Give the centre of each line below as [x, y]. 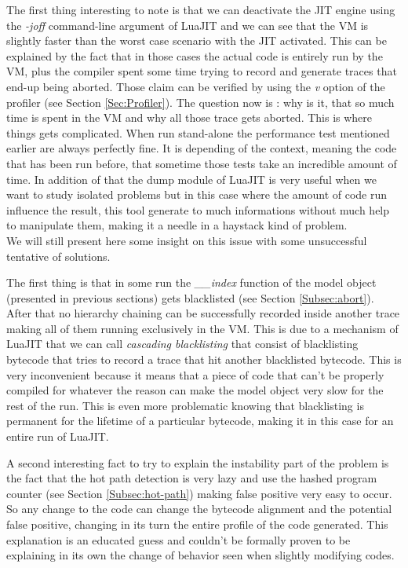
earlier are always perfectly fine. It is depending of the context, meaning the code [202, 148]
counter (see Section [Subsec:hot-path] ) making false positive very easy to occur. [199, 493]
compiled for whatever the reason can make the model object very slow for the [195, 390]
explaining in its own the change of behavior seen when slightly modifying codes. [200, 555]
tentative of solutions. [58, 256]
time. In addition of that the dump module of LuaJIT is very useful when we [191, 179]
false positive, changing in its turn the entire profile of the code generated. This [197, 524]
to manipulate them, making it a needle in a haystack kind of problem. [177, 225]
